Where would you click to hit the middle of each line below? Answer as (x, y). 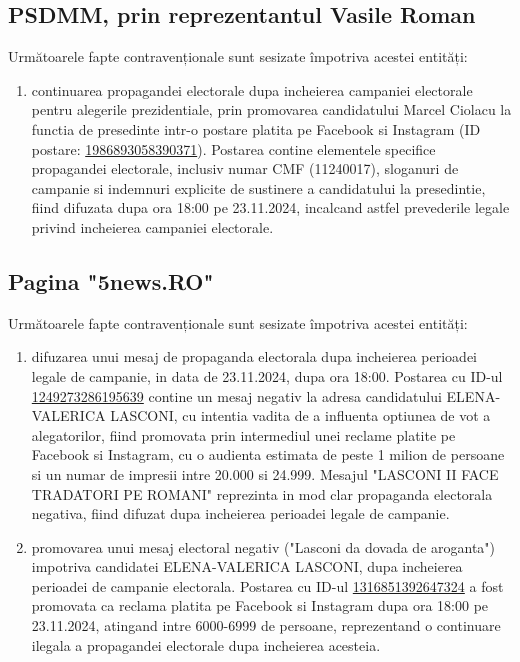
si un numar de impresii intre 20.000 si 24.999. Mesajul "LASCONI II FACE (265, 473)
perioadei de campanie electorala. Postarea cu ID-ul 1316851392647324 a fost (267, 585)
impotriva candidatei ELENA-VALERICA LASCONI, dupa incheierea (247, 566)
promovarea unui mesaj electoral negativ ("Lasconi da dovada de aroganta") (263, 546)
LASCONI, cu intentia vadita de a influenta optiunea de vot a (300, 415)
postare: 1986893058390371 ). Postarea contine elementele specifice (233, 148)
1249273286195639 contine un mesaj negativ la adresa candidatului (236, 395)
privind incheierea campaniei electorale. (152, 226)
